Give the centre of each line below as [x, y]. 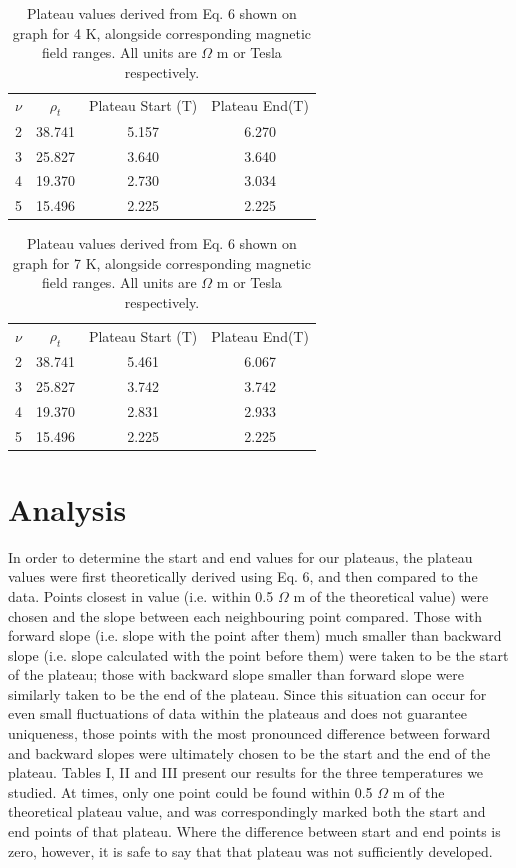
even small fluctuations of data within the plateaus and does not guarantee [237, 713]
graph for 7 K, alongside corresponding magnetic [162, 262]
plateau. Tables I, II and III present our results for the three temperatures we [246, 772]
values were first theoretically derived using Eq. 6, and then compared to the [243, 576]
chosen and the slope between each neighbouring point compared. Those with [245, 615]
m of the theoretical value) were [391, 595]
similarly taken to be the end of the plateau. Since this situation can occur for [247, 693]
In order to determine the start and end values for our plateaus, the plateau [240, 556]
